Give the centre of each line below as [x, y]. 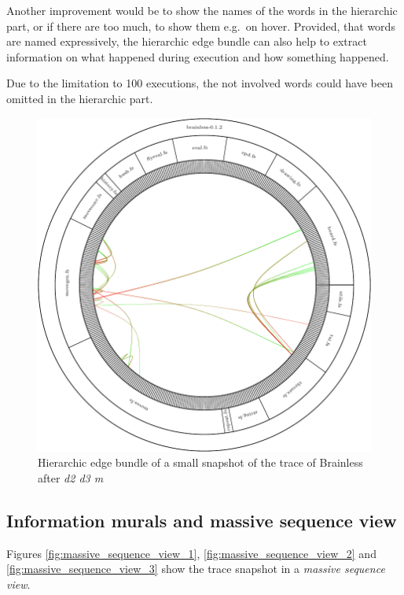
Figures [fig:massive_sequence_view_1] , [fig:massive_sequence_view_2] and [191, 553]
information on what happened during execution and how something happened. [198, 56]
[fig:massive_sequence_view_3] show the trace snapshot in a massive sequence [196, 569]
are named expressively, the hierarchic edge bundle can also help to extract [187, 41]
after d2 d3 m [71, 477]
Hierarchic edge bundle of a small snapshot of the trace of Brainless [200, 462]
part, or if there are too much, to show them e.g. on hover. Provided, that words [201, 26]
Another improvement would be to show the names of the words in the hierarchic [202, 10]
